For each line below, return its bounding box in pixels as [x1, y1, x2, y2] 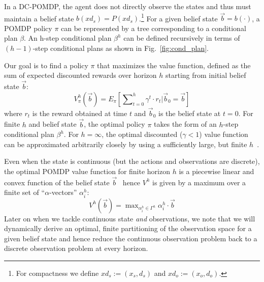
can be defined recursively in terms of [123, 33, 240, 43]
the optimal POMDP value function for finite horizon [4, 166, 170, 177]
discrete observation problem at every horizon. [4, 243, 148, 253]
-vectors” [49, 187, 77, 198]
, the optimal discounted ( [102, 129, 183, 139]
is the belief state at [158, 107, 221, 118]
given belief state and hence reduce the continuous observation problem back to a [4, 233, 257, 243]
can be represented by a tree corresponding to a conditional [61, 22, 246, 33]
